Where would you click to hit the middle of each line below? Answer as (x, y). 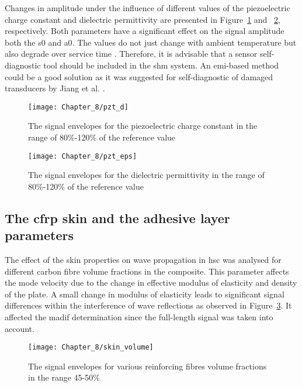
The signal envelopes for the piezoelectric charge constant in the (143, 126)
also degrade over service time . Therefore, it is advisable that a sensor (131, 54)
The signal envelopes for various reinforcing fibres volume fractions (147, 366)
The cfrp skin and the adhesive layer (117, 218)
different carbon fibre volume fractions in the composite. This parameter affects (147, 271)
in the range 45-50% (64, 377)
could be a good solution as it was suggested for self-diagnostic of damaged (139, 76)
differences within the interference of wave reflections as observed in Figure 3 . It (148, 305)
